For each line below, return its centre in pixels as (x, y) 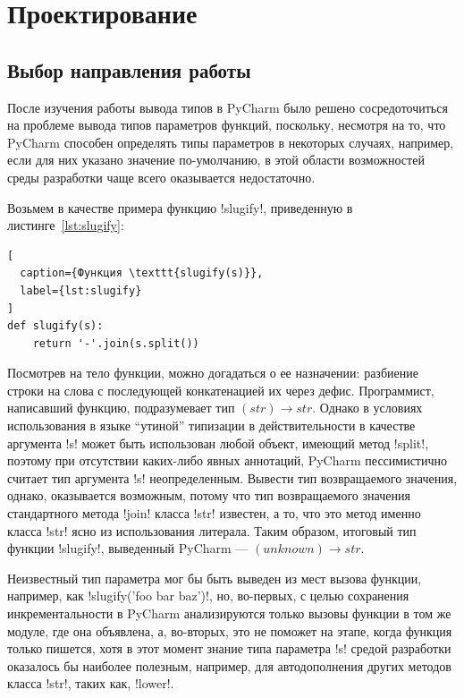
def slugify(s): (55, 326)
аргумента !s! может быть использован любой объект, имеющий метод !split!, (218, 443)
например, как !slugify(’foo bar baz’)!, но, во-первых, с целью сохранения (208, 596)
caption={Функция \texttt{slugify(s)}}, (142, 273)
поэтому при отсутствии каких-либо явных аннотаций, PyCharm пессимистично (228, 460)
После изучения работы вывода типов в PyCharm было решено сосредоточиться (228, 107)
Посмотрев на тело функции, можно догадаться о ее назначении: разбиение (213, 373)
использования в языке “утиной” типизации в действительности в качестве (211, 426)
